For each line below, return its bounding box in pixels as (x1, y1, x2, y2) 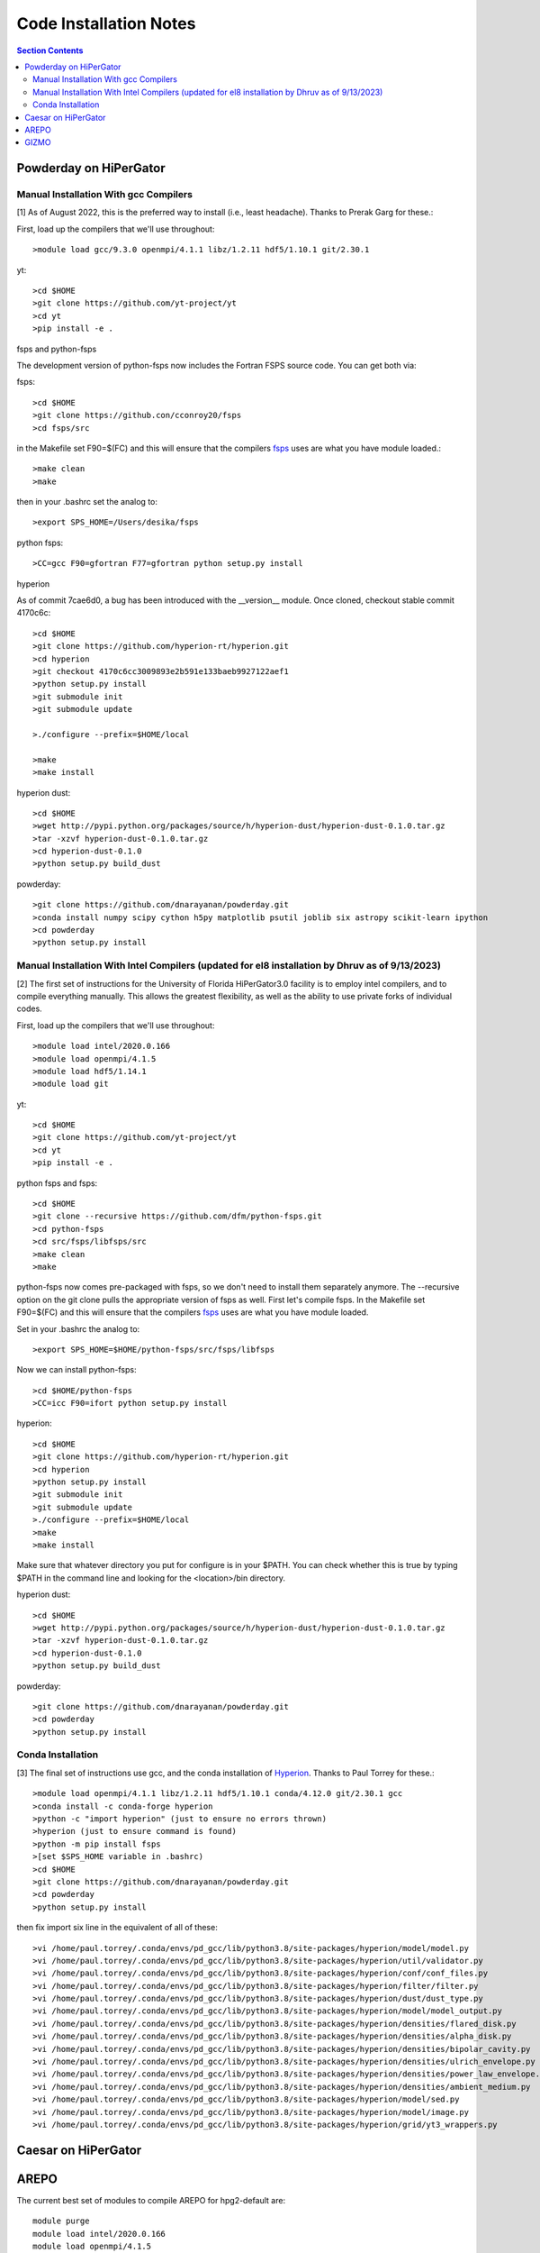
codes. (16, 1003, 42, 1014)
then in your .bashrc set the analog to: (16, 497, 157, 507)
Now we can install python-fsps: (16, 1364, 137, 1375)
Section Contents (16, 45, 84, 56)
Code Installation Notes (16, 14, 196, 33)
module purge (32, 2216, 90, 2226)
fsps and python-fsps (16, 343, 97, 354)
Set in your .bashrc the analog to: (16, 1323, 140, 1334)
